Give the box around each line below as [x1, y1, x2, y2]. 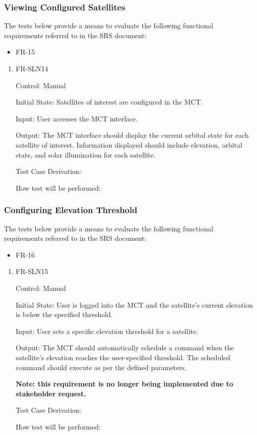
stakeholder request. [15, 388, 86, 398]
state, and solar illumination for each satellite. [15, 149, 156, 160]
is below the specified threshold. [15, 309, 113, 320]
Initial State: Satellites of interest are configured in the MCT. [15, 97, 203, 107]
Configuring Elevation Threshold [4, 204, 137, 216]
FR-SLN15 [15, 266, 48, 276]
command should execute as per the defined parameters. [15, 362, 187, 372]
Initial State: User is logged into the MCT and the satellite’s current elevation [15, 299, 253, 310]
